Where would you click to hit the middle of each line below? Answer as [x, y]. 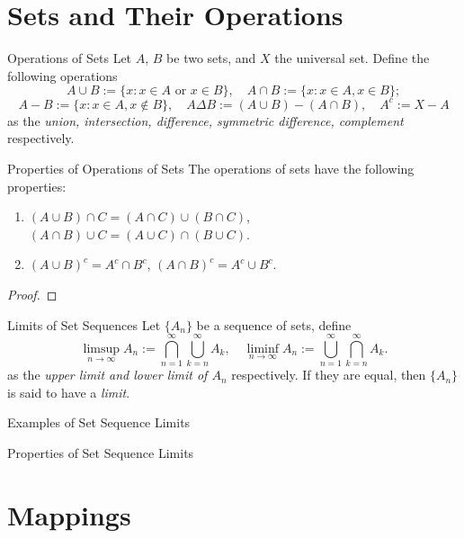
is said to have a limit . [69, 392]
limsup [102, 349]
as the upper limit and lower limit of [107, 375]
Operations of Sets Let [70, 58]
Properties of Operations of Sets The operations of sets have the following [211, 168]
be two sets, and [211, 58]
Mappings [69, 514]
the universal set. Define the [352, 58]
